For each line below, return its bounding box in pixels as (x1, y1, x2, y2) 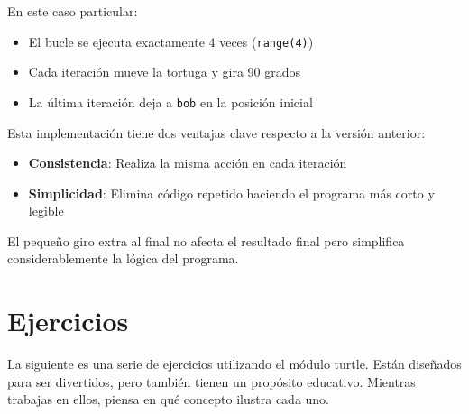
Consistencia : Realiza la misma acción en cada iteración (28, 153, 347, 172)
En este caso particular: (7, 2, 138, 20)
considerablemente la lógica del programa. (7, 249, 239, 268)
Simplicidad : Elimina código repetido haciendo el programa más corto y (28, 183, 435, 202)
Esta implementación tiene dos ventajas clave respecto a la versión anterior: (7, 123, 426, 142)
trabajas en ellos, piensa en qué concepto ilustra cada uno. (7, 390, 329, 409)
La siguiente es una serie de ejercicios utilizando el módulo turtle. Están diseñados (7, 354, 462, 373)
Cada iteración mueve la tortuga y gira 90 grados (28, 62, 301, 81)
